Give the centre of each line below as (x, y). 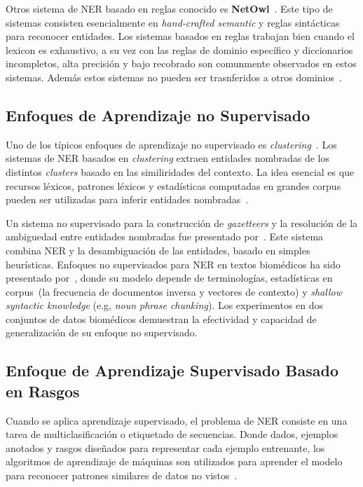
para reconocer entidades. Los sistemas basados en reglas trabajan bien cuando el (180, 36)
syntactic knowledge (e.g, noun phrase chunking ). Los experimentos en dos (165, 305)
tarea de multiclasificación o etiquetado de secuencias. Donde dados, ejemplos (172, 434)
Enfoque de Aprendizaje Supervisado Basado (172, 370)
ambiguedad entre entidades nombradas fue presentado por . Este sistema (165, 236)
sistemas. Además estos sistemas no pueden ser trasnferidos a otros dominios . (174, 77)
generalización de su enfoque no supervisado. (102, 332)
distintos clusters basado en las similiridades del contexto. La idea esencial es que (180, 171)
